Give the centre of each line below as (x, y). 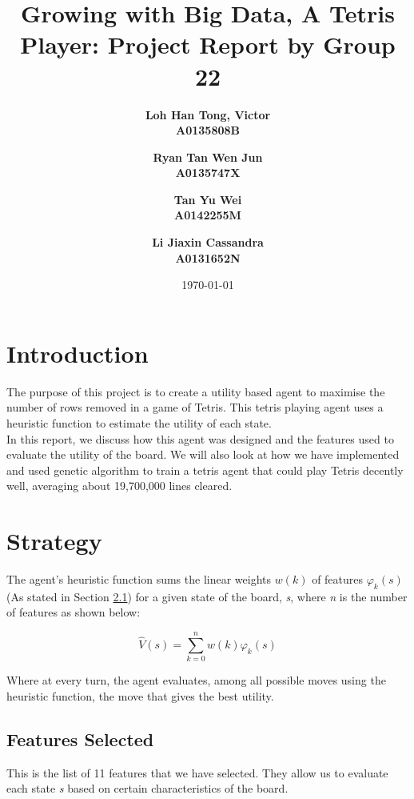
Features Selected (80, 739)
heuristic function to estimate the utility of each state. (139, 422)
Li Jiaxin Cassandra (208, 242)
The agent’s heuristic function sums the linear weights (139, 579)
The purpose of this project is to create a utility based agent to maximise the (196, 391)
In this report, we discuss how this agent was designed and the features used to (200, 438)
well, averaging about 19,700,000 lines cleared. (119, 486)
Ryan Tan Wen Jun (208, 157)
